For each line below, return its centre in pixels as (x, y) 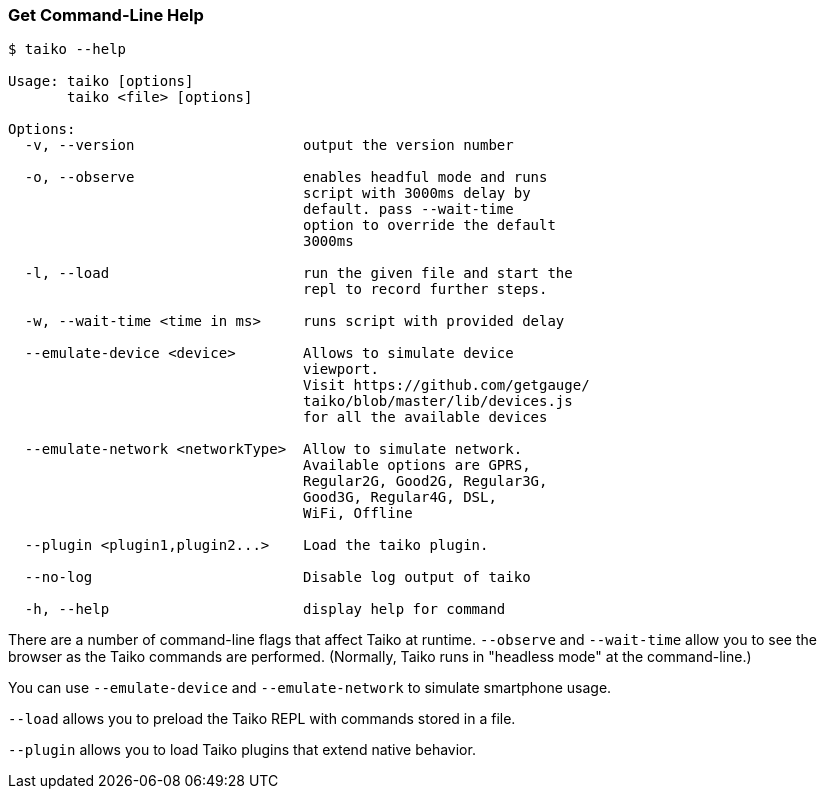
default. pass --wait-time (408, 209)
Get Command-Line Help (106, 15)
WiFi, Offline (358, 513)
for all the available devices (425, 417)
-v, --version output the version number (269, 145)
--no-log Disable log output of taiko (277, 577)
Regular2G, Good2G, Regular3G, (425, 481)
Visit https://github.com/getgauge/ (446, 385)
